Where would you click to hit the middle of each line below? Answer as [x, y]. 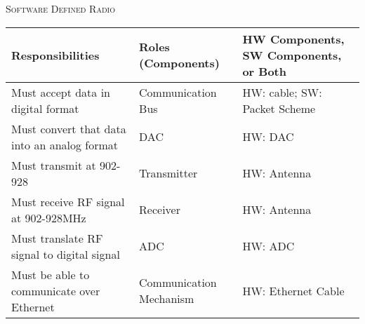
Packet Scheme [279, 108]
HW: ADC [268, 246]
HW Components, [293, 39]
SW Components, [292, 55]
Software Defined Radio [60, 8]
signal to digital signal [66, 254]
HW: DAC [268, 137]
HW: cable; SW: [282, 92]
